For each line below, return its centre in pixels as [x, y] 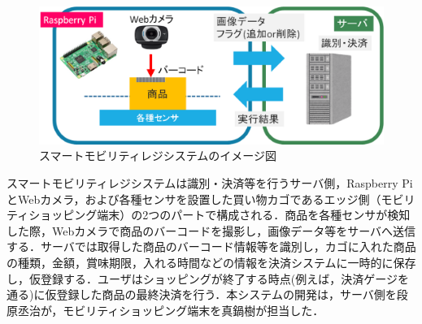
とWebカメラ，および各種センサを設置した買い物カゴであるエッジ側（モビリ [211, 199]
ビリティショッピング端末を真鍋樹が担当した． [199, 310]
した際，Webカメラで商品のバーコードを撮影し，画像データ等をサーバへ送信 [211, 230]
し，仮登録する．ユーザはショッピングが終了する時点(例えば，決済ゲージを [208, 278]
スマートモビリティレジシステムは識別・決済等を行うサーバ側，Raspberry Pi [210, 182]
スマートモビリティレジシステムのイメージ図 [158, 156]
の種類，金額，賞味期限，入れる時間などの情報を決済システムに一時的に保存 [211, 262]
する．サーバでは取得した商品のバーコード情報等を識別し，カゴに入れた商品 [211, 246]
